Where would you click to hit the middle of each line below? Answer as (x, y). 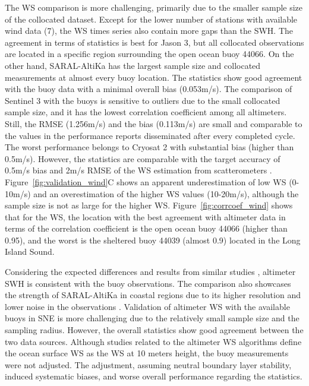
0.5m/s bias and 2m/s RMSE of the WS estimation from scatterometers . (138, 170)
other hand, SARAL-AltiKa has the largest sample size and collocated (133, 65)
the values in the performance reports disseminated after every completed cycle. (150, 135)
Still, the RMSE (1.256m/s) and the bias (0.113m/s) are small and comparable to (154, 123)
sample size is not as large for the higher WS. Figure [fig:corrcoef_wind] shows (149, 205)
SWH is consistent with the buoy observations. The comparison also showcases (148, 283)
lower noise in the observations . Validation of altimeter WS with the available (147, 306)
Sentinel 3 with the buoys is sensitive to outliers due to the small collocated (143, 100)
